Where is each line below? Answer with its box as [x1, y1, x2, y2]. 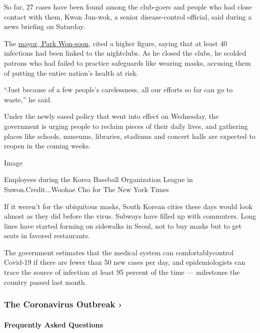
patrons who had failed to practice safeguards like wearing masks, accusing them [4, 57, 251, 68]
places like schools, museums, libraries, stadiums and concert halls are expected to [4, 130, 255, 141]
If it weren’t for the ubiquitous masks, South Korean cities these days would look [4, 201, 252, 211]
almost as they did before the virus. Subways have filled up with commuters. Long [4, 211, 256, 221]
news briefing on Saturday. [4, 21, 85, 32]
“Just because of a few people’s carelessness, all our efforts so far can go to [4, 84, 233, 95]
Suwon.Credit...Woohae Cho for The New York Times [4, 184, 169, 194]
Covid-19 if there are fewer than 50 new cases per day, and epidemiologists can [4, 257, 245, 267]
